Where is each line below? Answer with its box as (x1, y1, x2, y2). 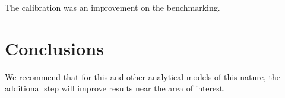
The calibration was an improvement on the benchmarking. (5, 1, 220, 13)
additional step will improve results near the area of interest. (5, 82, 226, 94)
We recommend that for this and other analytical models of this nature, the (5, 70, 280, 83)
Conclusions (5, 36, 104, 60)
